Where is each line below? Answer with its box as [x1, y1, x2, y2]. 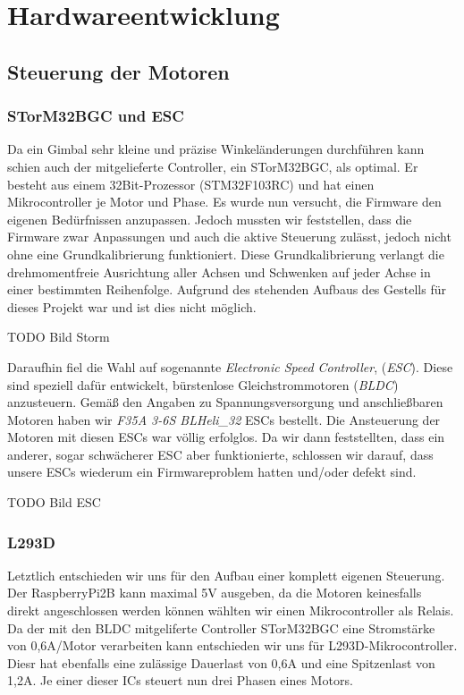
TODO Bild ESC [7, 493, 101, 512]
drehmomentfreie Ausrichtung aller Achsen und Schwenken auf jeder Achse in [7, 262, 431, 281]
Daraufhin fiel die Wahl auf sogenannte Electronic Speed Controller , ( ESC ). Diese [7, 357, 453, 376]
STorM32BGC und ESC [7, 105, 184, 127]
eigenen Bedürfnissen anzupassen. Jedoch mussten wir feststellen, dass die [7, 209, 412, 228]
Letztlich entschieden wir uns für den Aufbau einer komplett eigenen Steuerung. [7, 565, 445, 584]
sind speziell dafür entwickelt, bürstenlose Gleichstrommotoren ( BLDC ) [7, 375, 399, 394]
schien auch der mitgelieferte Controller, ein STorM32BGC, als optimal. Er [7, 157, 418, 175]
